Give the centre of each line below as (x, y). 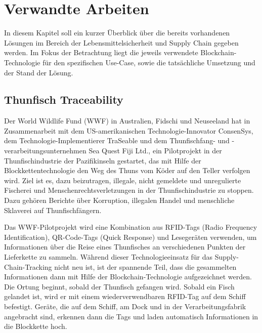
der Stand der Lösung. (39, 72)
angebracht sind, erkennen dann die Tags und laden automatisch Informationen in (131, 316)
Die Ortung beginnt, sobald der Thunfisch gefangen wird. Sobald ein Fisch (119, 286)
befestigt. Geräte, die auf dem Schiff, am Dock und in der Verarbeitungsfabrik (125, 306)
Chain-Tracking (28, 266)
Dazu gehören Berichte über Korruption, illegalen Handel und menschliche (119, 200)
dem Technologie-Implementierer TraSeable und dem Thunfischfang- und (117, 140)
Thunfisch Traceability (64, 99)
